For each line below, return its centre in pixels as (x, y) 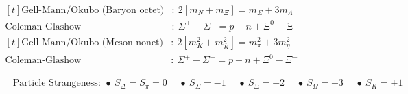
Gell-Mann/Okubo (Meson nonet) (92, 42)
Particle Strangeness (55, 83)
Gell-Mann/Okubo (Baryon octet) (93, 11)
